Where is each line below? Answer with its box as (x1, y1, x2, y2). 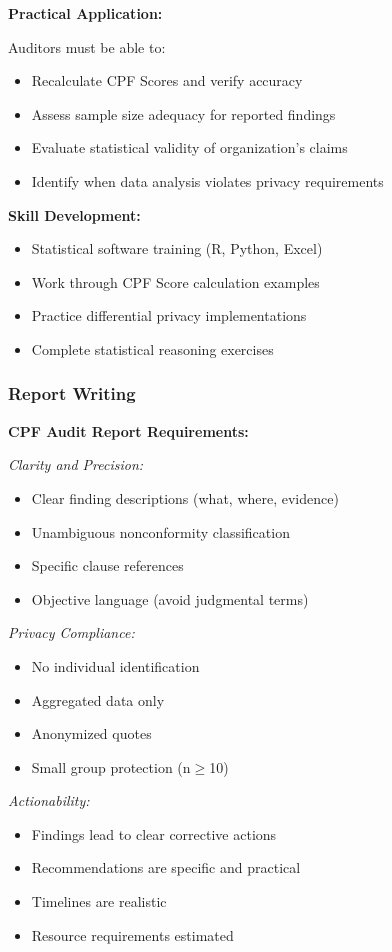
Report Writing (8, 381, 136, 406)
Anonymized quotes (31, 723, 152, 744)
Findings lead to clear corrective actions (31, 823, 277, 844)
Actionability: (8, 790, 90, 811)
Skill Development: (8, 204, 141, 225)
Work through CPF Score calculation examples (31, 271, 320, 292)
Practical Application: (8, 3, 163, 23)
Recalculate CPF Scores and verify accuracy (31, 70, 303, 91)
